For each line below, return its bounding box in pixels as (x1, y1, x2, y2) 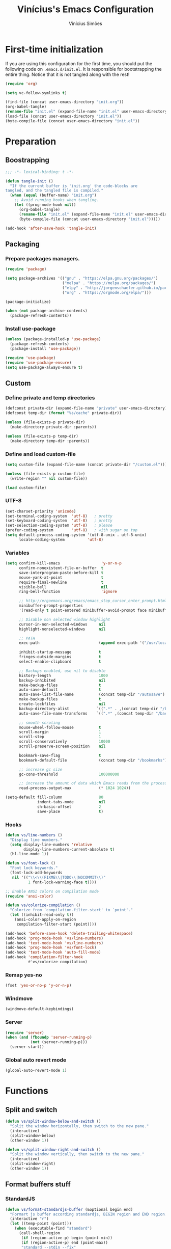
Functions (5, 1085, 48, 1097)
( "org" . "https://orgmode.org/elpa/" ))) (62, 290, 152, 295)
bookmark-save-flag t (18, 753, 101, 758)
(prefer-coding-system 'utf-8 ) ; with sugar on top (5, 528, 138, 533)
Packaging (5, 239, 40, 248)
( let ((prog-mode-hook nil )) (14, 202, 76, 207)
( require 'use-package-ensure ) (5, 360, 72, 365)
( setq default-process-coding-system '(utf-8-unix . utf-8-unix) (5, 532, 147, 538)
